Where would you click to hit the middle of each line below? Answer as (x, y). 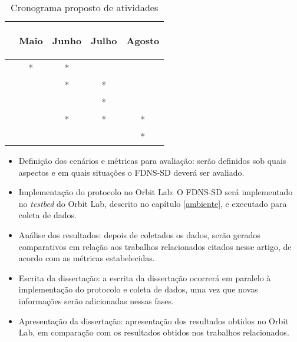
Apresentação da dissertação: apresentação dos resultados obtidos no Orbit (154, 320)
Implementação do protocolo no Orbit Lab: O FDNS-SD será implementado (156, 192)
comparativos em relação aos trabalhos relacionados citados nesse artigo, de (155, 246)
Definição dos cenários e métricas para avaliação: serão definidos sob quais (152, 160)
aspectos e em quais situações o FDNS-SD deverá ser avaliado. (131, 172)
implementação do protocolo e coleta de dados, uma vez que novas (138, 289)
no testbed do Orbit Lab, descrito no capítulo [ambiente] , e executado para (153, 203)
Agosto (143, 40)
